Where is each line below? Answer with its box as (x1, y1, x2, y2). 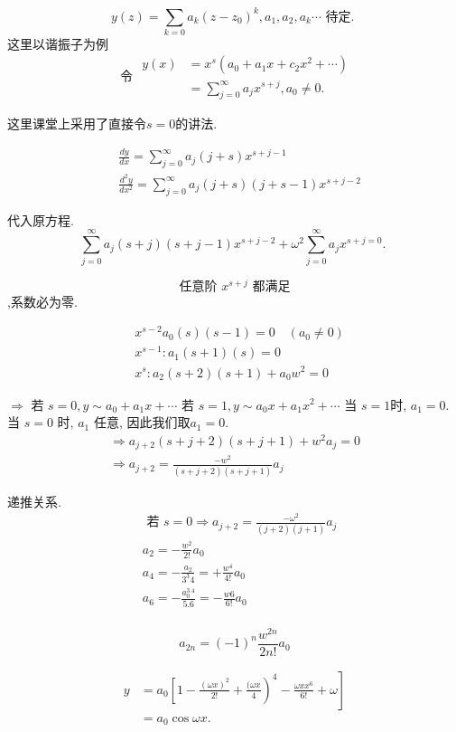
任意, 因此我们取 (93, 413, 191, 432)
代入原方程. (7, 210, 74, 229)
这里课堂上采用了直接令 (7, 114, 146, 133)
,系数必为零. (7, 291, 78, 310)
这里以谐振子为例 (7, 33, 108, 52)
